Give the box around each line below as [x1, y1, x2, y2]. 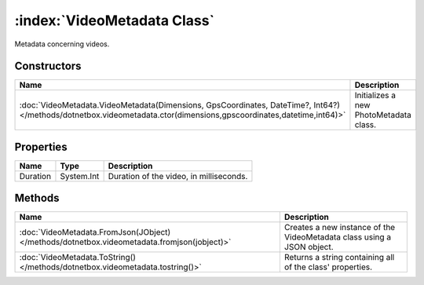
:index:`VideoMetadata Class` [14, 12, 215, 29]
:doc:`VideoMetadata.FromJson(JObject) [19, 227, 171, 238]
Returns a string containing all [283, 252, 395, 263]
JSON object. [283, 242, 334, 253]
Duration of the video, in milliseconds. [108, 170, 248, 181]
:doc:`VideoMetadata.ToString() [19, 252, 137, 263]
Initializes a [354, 90, 397, 101]
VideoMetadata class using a [283, 232, 392, 243]
